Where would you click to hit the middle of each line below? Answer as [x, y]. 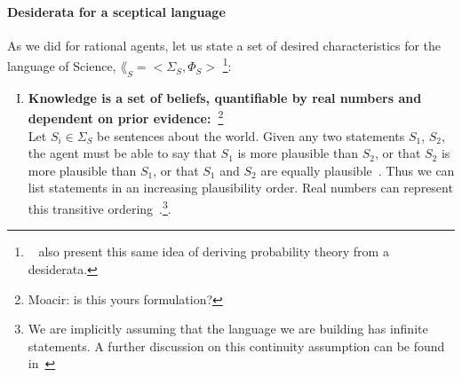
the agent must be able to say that [122, 153]
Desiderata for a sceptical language [116, 11]
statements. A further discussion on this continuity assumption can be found [236, 346]
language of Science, [62, 66]
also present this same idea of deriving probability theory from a [214, 251]
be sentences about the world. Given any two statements [251, 135]
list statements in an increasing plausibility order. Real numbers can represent [240, 188]
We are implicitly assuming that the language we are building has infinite [228, 329]
